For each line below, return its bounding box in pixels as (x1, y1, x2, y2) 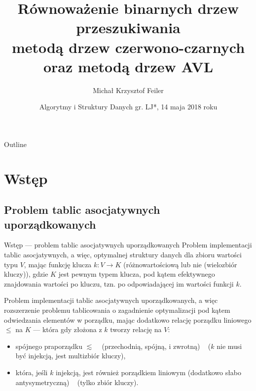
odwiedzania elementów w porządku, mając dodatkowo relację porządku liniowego (4, 314, 252, 325)
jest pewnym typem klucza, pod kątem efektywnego (58, 269, 215, 279)
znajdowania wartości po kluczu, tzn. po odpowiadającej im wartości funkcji (4, 278, 234, 289)
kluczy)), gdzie (4, 269, 48, 279)
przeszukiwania (76, 17, 181, 38)
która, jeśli (15, 367, 48, 377)
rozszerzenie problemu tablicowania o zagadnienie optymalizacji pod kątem (4, 305, 230, 315)
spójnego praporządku (15, 341, 82, 351)
